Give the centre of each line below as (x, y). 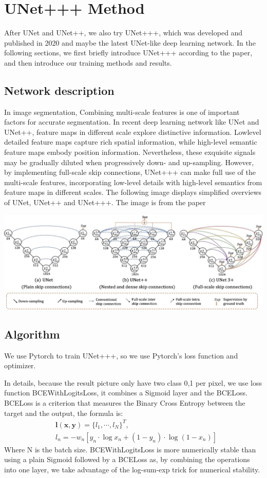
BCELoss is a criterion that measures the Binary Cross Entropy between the (125, 403)
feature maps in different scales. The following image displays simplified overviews (133, 192)
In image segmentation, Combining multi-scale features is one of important (122, 112)
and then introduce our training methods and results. (88, 62)
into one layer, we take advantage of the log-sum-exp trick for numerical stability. (132, 469)
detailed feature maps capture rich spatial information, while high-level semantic (131, 142)
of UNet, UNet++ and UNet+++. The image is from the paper (105, 202)
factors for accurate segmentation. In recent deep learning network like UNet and (132, 122)
